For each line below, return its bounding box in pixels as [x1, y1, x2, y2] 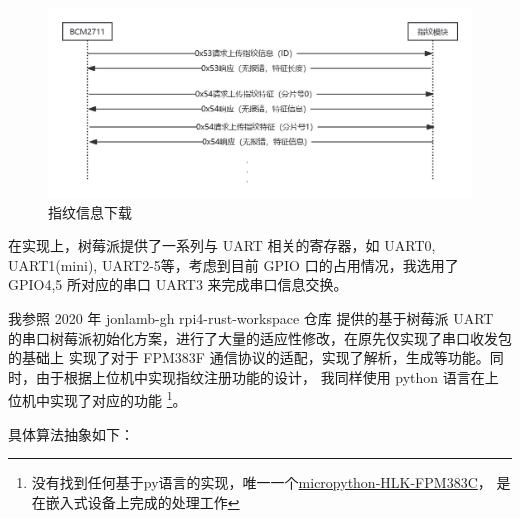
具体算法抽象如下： [8, 423, 134, 444]
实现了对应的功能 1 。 [49, 387, 187, 411]
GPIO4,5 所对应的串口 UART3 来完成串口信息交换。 [8, 274, 348, 295]
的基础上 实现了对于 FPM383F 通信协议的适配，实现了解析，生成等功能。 [8, 347, 490, 368]
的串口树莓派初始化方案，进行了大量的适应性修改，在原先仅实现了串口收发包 [8, 327, 512, 348]
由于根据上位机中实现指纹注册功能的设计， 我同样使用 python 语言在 [35, 366, 485, 387]
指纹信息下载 [48, 201, 132, 222]
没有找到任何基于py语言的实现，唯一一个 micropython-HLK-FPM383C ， [31, 472, 492, 493]
